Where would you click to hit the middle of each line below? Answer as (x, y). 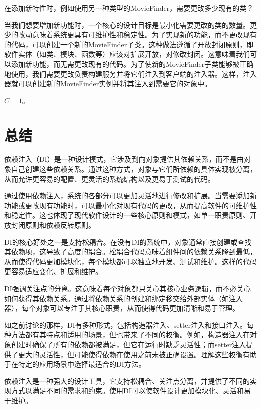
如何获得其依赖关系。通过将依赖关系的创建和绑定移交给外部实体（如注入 (123, 298)
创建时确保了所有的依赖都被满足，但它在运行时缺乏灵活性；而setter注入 (128, 344)
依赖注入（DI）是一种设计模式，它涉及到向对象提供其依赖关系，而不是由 (124, 159)
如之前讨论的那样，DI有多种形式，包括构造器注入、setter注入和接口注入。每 (129, 324)
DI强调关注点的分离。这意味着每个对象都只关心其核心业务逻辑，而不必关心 (127, 288)
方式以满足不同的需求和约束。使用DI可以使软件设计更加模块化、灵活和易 (131, 391)
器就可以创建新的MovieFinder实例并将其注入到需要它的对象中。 (108, 84)
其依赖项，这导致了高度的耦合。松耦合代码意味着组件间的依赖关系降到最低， (130, 252)
